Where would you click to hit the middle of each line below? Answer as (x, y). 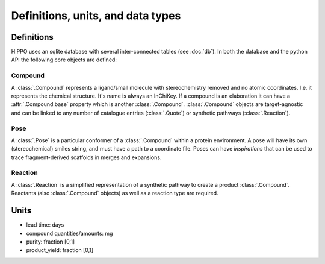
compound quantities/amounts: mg (70, 233)
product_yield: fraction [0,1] (60, 250)
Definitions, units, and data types (96, 16)
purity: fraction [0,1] (51, 242)
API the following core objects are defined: (64, 60)
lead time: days (45, 225)
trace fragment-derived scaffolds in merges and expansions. (86, 157)
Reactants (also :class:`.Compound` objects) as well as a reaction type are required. (115, 193)
